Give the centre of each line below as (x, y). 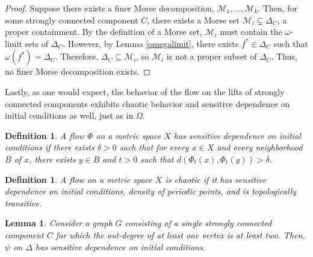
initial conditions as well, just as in (69, 115)
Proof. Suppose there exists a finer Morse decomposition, (110, 8)
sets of (37, 43)
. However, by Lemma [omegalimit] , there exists (151, 43)
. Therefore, (77, 56)
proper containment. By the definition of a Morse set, (104, 32)
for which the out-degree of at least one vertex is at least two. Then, (180, 234)
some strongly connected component (72, 20)
